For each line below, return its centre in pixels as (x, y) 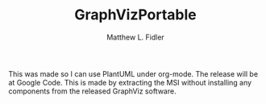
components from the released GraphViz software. (92, 91)
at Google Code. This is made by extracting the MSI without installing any (130, 82)
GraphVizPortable (135, 15)
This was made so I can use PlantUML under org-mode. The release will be (133, 73)
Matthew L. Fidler (135, 37)
